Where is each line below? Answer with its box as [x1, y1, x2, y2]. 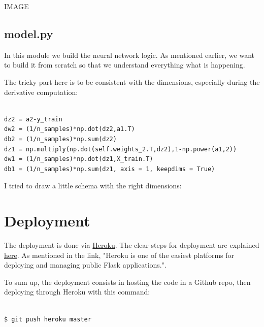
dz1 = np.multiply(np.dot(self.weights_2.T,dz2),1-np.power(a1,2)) [4, 145, 237, 153]
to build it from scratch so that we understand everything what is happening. [4, 59, 245, 70]
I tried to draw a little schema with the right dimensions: [4, 180, 182, 191]
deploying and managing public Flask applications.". [4, 259, 167, 270]
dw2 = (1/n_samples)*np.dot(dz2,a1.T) [4, 125, 135, 133]
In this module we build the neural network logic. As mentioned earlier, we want [4, 49, 255, 60]
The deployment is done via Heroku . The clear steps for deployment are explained [4, 240, 259, 250]
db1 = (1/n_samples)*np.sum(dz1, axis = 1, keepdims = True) [4, 165, 215, 173]
